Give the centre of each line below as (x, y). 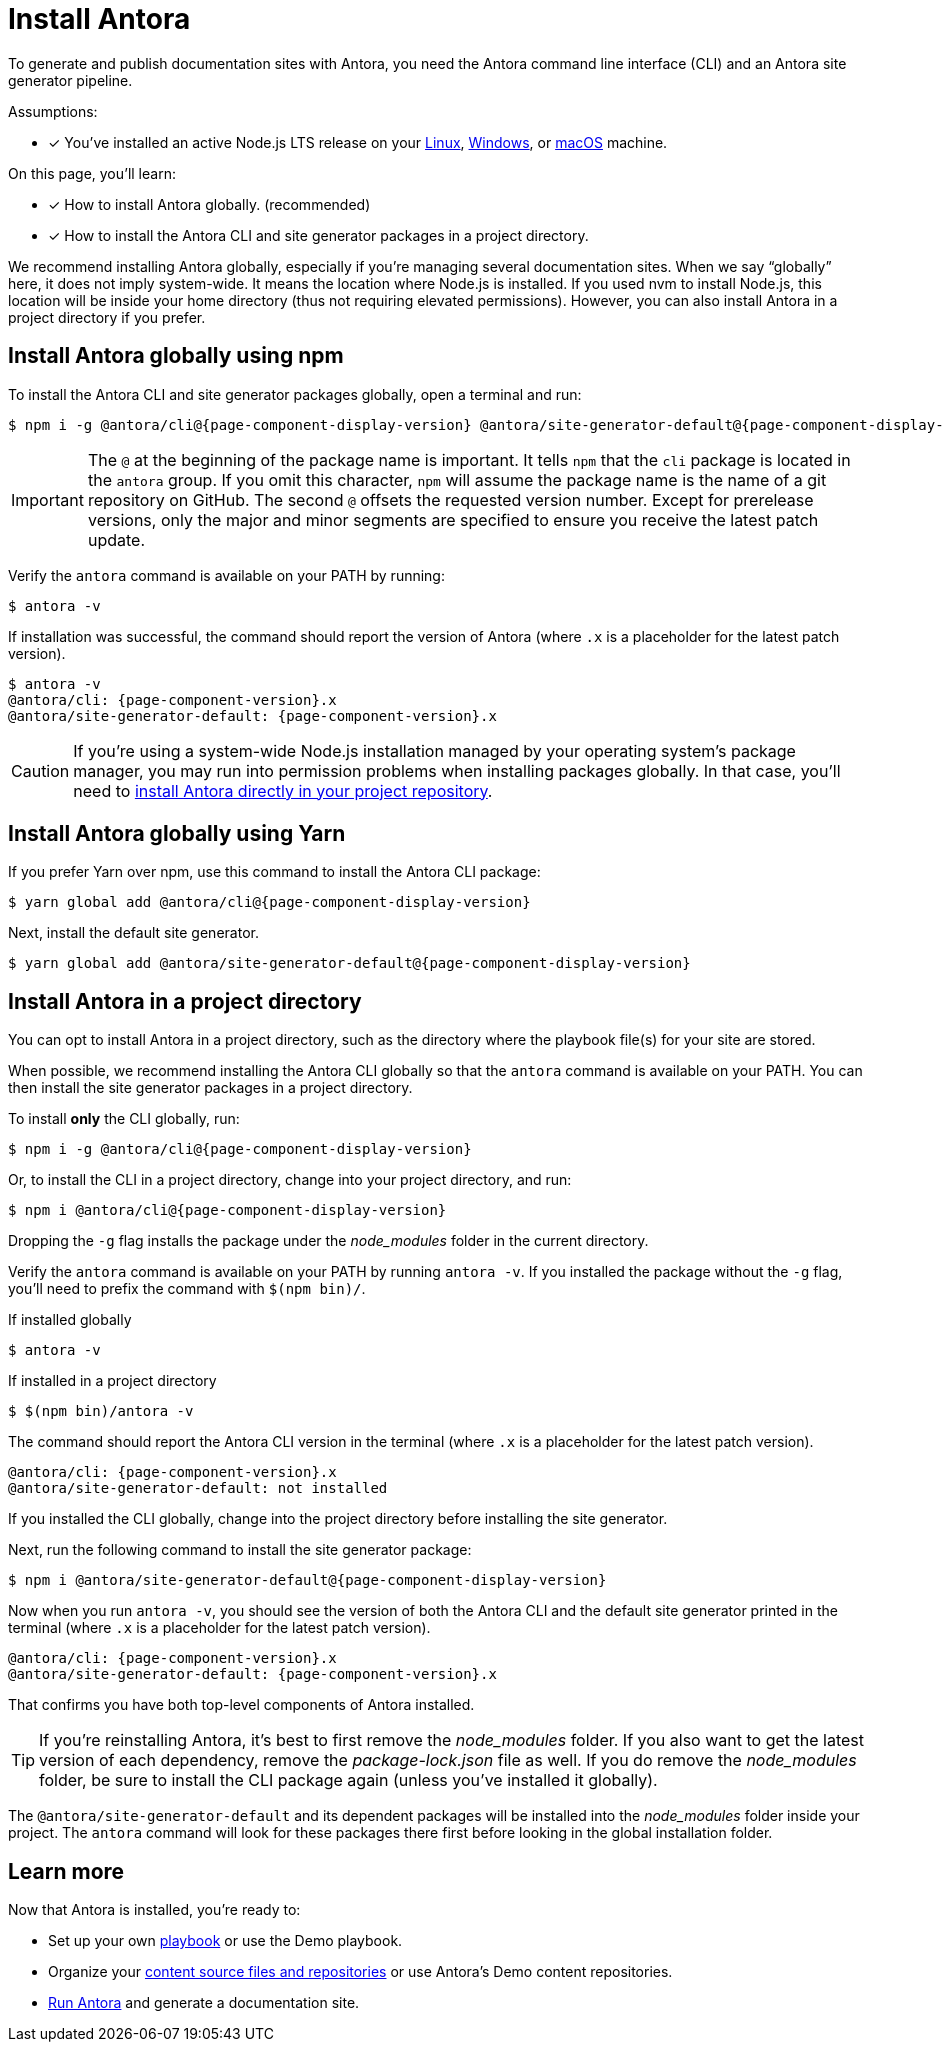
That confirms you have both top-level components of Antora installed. (241, 1705)
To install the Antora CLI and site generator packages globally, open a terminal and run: (295, 394)
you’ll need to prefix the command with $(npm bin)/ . (187, 1289)
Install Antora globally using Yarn (177, 834)
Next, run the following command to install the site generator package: (240, 1550)
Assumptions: (53, 111)
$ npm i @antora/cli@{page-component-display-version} (227, 1210)
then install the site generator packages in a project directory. (210, 1088)
